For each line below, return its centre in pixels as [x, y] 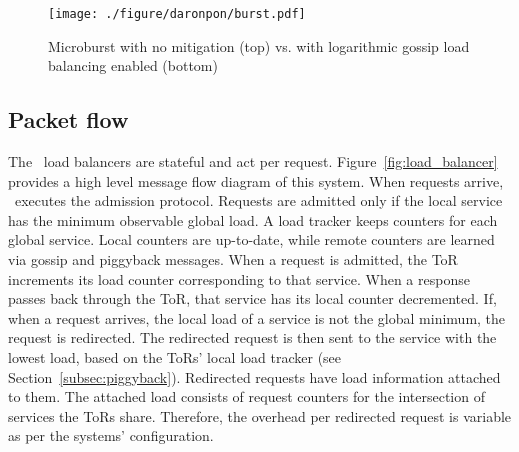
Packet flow [68, 119]
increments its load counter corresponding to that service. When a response [239, 278]
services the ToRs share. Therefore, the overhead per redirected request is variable [260, 415]
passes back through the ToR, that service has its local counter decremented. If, [252, 298]
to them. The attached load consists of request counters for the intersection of [246, 396]
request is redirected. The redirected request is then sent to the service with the [252, 337]
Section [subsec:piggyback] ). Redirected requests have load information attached [254, 376]
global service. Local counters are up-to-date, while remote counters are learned [251, 239]
